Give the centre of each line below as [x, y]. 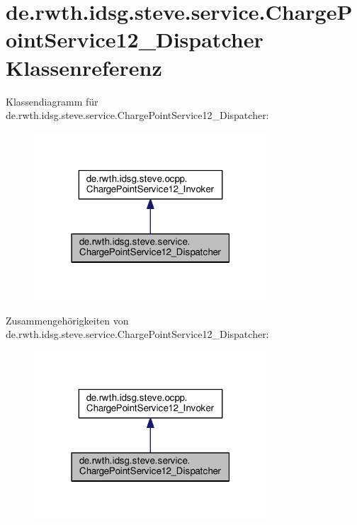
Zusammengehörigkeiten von [67, 320]
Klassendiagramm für [52, 101]
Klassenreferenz [84, 67]
